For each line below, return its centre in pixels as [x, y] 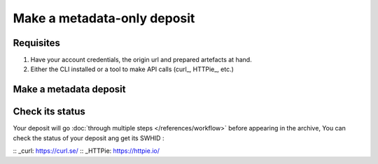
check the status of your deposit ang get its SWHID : [89, 138]
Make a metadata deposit [69, 90]
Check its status [49, 112]
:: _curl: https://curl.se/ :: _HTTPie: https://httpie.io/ [86, 151]
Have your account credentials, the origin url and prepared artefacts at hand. [141, 60]
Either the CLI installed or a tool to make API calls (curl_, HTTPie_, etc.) [132, 69]
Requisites [37, 43]
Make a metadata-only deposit [104, 18]
